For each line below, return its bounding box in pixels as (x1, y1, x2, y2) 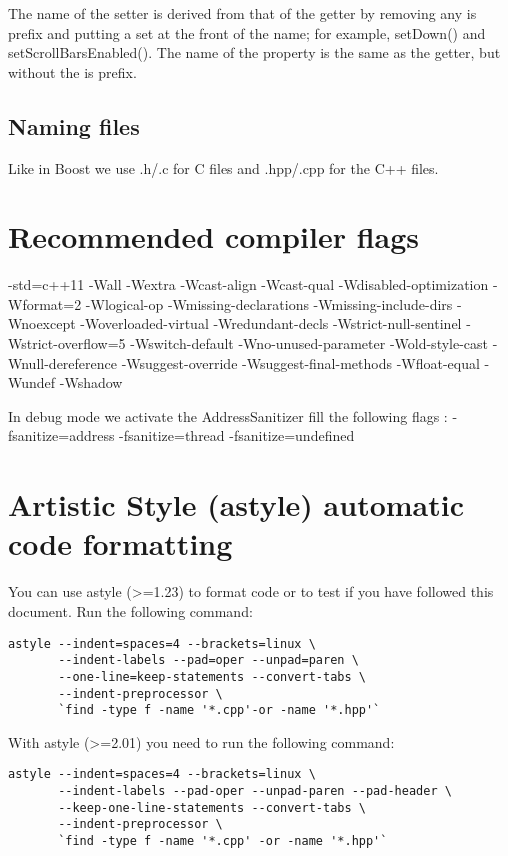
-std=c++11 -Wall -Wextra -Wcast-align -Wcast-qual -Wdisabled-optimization (8, 274, 489, 295)
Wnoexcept (8, 313, 76, 334)
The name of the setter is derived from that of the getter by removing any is (8, 3, 477, 23)
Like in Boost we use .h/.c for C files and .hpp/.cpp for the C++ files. (8, 157, 439, 178)
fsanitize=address (8, 425, 115, 446)
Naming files (8, 110, 140, 141)
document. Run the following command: (8, 600, 253, 621)
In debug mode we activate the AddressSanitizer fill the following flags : (8, 405, 448, 426)
